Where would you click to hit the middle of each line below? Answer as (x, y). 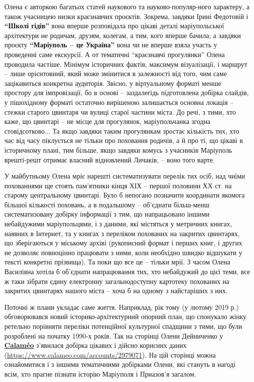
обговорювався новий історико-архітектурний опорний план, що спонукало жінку (126, 316)
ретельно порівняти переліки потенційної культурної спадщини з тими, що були (123, 326)
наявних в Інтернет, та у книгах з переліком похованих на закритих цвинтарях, (122, 233)
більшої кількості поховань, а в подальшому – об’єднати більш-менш (107, 204)
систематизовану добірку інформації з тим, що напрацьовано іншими (107, 214)
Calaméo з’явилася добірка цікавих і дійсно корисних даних (96, 345)
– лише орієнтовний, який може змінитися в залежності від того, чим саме (116, 73)
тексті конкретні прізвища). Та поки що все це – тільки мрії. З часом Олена (117, 262)
